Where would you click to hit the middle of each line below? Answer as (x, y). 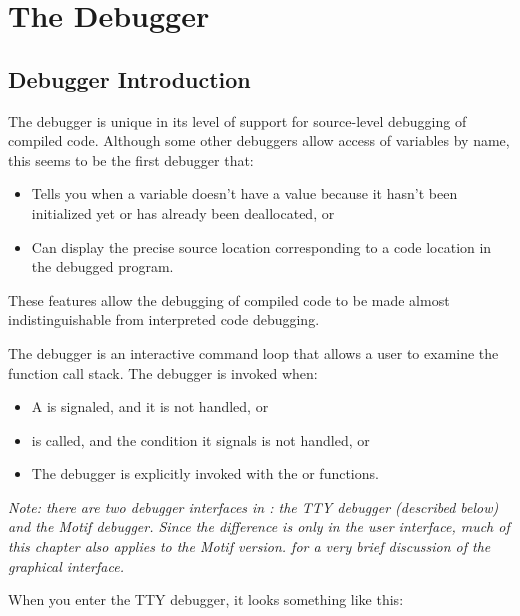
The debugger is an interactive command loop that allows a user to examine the (253, 352)
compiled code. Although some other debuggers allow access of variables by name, (259, 140)
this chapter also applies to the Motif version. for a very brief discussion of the (249, 546)
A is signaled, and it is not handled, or (150, 406)
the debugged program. (102, 266)
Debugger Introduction (129, 78)
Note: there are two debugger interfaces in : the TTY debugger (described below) (253, 506)
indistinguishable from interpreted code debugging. (164, 319)
